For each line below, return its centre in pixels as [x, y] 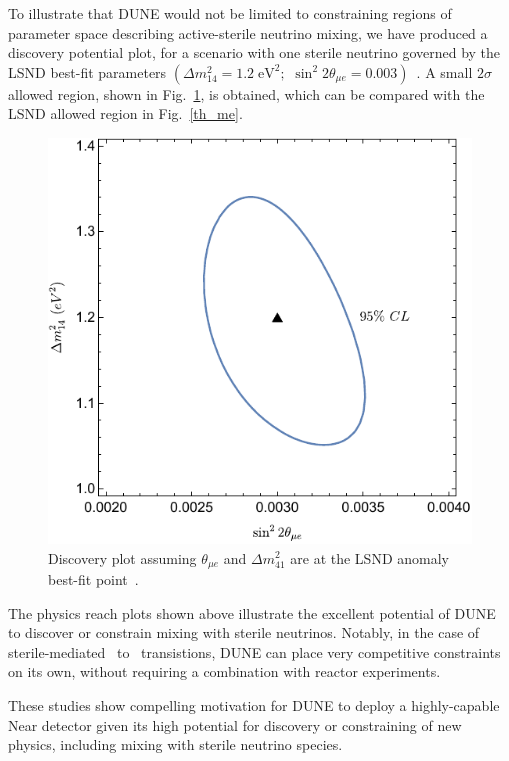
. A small [444, 71]
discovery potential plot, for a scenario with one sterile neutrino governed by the [254, 52]
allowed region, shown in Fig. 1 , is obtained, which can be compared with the [246, 93]
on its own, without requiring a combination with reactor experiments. [224, 671]
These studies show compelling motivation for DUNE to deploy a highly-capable [254, 704]
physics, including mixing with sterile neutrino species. [175, 744]
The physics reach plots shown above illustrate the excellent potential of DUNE [252, 612]
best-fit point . [93, 579]
